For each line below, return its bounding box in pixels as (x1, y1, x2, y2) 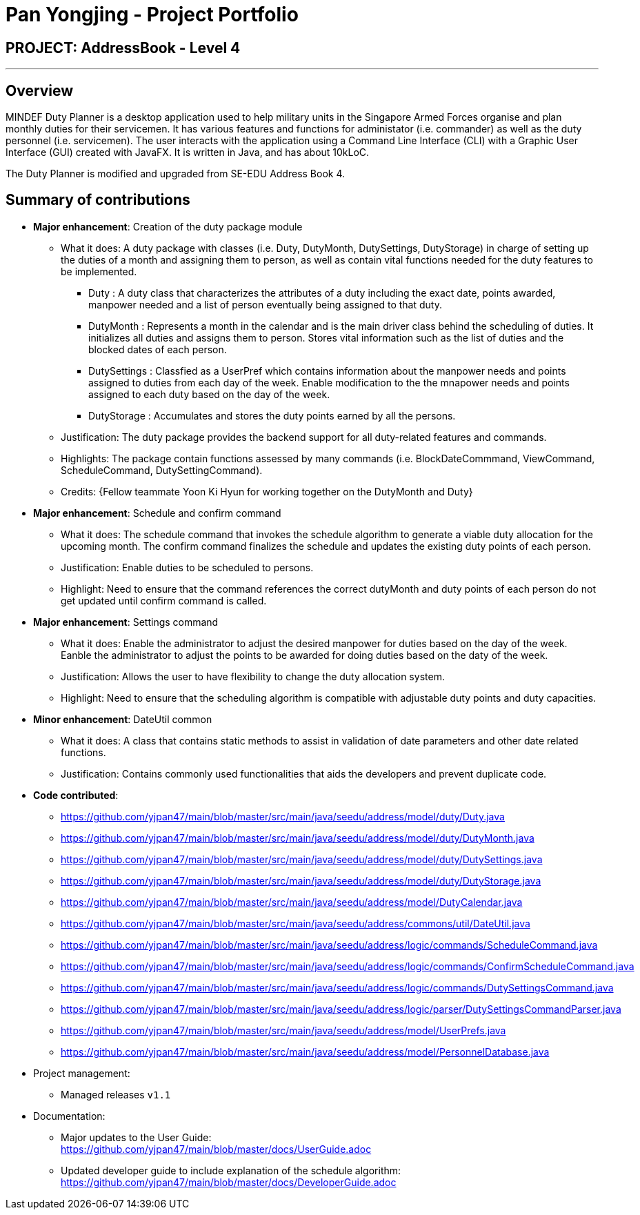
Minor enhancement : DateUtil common (33, 713, 212, 725)
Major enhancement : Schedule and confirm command (33, 506, 281, 519)
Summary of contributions (6, 191, 190, 209)
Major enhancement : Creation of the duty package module (33, 220, 303, 233)
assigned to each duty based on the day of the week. (88, 388, 330, 400)
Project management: (33, 1067, 130, 1079)
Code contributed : (33, 789, 119, 801)
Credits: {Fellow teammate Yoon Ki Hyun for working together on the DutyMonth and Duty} (61, 485, 473, 497)
